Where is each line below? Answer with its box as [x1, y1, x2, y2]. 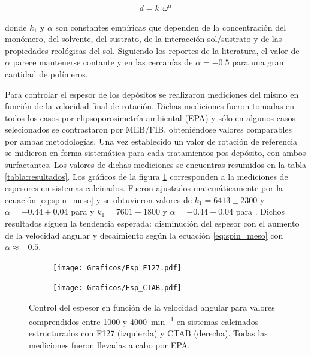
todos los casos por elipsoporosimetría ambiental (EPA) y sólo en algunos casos [5, 111, 296, 124]
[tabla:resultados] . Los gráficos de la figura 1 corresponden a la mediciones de [5, 170, 288, 182]
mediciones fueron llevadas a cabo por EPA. [29, 338, 190, 351]
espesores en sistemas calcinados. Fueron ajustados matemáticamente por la [5, 182, 283, 194]
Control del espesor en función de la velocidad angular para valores [29, 301, 275, 314]
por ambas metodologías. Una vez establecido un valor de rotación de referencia [5, 134, 298, 147]
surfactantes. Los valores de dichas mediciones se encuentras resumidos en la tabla [5, 158, 307, 171]
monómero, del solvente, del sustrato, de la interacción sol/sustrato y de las [5, 32, 282, 45]
